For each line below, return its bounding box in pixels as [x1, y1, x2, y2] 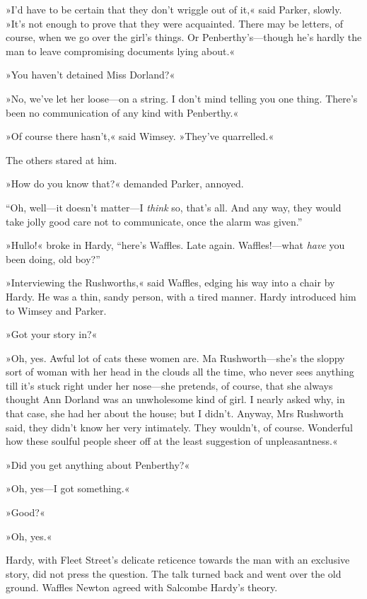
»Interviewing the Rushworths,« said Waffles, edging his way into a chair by [6, 275, 335, 290]
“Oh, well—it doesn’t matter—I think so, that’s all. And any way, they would [6, 199, 342, 214]
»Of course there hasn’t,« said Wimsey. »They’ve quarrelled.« [6, 129, 274, 144]
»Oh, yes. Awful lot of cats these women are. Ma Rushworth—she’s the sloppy [6, 350, 345, 365]
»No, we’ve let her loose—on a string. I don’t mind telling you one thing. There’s [6, 91, 358, 105]
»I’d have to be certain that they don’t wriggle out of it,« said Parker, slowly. [6, 2, 342, 16]
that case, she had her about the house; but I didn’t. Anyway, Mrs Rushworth [6, 406, 344, 421]
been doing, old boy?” [6, 251, 100, 266]
